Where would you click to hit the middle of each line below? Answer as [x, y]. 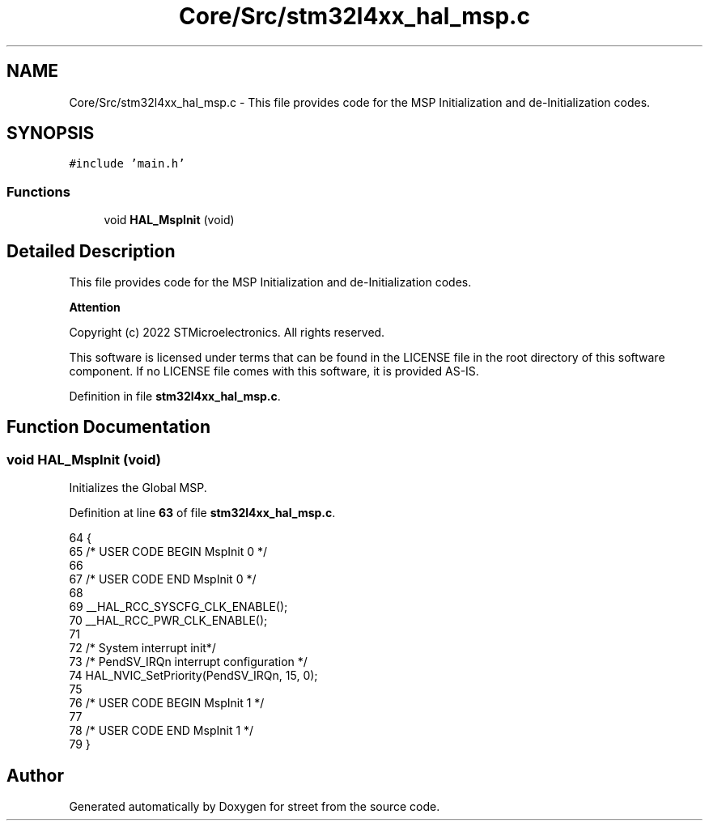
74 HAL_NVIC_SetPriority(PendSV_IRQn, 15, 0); [193, 676]
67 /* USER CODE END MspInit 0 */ [163, 579]
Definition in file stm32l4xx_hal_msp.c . [175, 397]
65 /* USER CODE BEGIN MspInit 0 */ [168, 552]
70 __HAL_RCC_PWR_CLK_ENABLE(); [168, 621]
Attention [95, 307]
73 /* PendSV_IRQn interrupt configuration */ [188, 662]
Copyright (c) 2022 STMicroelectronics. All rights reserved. [227, 333]
